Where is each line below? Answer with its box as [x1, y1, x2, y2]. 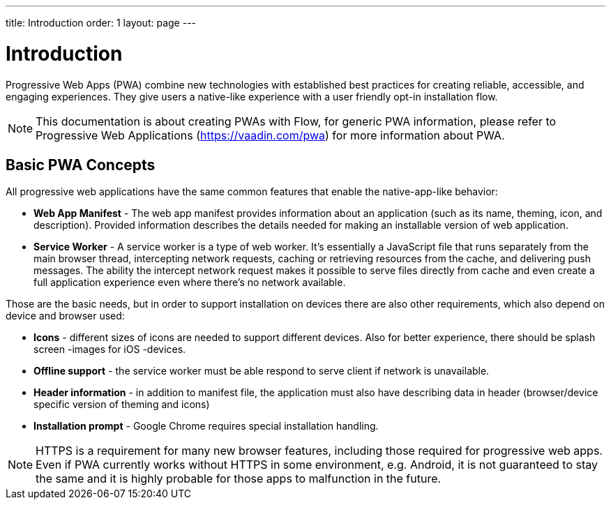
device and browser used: [6, 310, 125, 322]
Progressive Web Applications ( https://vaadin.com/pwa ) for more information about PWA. [36, 128, 505, 142]
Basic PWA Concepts [6, 156, 156, 174]
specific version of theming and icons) [33, 398, 210, 411]
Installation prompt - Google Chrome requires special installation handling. [33, 420, 379, 432]
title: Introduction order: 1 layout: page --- [6, 17, 197, 29]
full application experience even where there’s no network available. [33, 276, 346, 289]
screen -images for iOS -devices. [33, 343, 186, 356]
